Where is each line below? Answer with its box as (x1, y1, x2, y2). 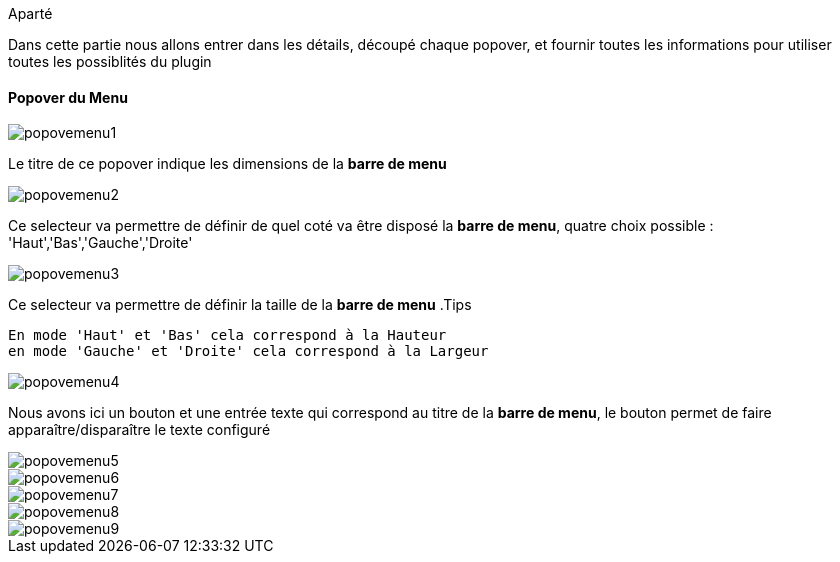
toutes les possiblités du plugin (8, 53, 212, 70)
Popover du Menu (8, 88, 128, 106)
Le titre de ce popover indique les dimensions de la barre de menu (8, 155, 447, 173)
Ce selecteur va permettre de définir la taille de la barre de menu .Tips (8, 296, 472, 314)
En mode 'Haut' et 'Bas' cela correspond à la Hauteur (8, 327, 447, 344)
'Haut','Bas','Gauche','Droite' (8, 234, 193, 252)
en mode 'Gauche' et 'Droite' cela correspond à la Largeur (8, 343, 489, 360)
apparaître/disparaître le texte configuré (8, 421, 271, 439)
